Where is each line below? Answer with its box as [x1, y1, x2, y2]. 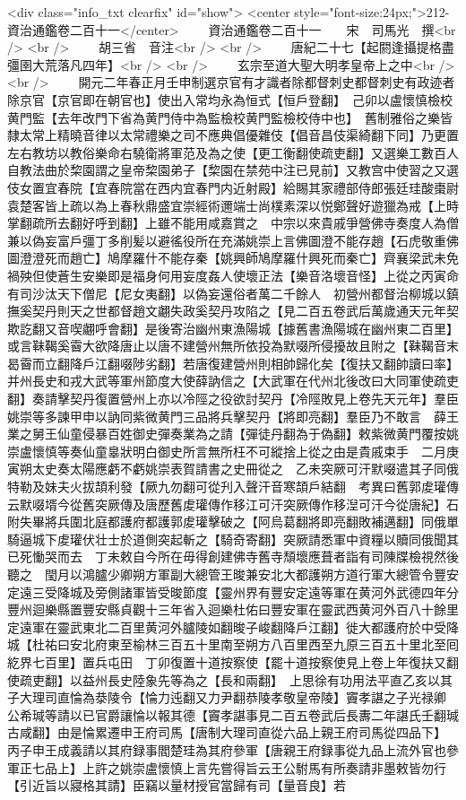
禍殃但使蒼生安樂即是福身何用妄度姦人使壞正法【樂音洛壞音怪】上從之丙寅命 [7, 265, 459, 284]
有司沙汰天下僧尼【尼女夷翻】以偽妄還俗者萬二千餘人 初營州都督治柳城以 [7, 283, 446, 302]
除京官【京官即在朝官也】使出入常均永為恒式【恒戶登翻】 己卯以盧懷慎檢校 [7, 90, 453, 109]
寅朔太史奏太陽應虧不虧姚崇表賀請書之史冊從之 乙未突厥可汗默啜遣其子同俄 [7, 459, 459, 478]
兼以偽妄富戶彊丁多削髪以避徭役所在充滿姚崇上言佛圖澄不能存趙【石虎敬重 [7, 230, 446, 249]
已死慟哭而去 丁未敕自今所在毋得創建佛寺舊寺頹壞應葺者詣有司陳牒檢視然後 [7, 547, 459, 566]
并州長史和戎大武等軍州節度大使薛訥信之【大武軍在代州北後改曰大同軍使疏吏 [7, 371, 459, 390]
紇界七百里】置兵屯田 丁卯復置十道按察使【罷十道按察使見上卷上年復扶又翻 [7, 652, 459, 671]
